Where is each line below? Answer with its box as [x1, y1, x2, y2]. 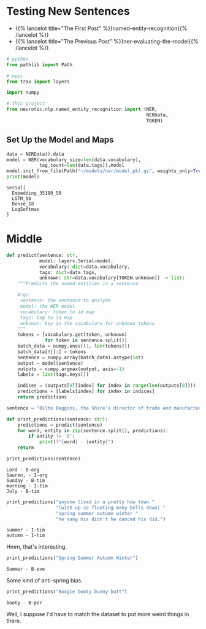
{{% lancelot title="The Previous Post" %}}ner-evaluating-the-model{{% [15, 37, 199, 45]
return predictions [17, 394, 67, 400]
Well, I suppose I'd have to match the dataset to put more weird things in [6, 611, 189, 618]
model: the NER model [20, 303, 75, 309]
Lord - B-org [6, 467, 40, 473]
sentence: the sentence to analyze [20, 297, 112, 304]
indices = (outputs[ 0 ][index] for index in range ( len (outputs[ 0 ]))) [17, 383, 196, 389]
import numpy [6, 90, 40, 96]
